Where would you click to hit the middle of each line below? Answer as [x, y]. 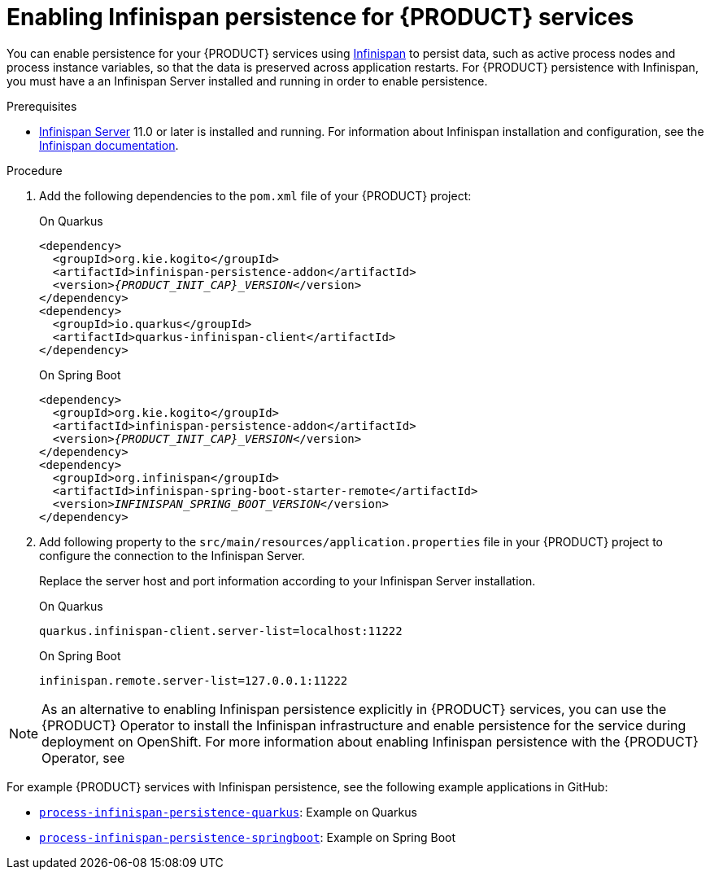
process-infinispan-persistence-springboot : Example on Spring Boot [248, 837]
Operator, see [83, 758]
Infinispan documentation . [109, 145]
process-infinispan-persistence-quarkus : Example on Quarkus [228, 812]
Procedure [35, 170]
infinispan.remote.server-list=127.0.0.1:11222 [194, 680]
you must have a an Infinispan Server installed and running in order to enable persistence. [247, 81]
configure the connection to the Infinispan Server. [172, 555]
